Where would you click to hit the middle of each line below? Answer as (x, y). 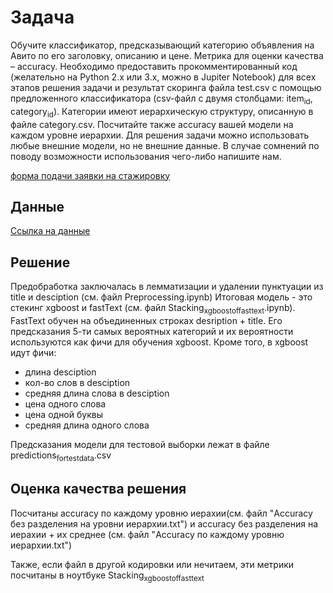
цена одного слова (65, 403)
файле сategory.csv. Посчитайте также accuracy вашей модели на (152, 124)
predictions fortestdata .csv (61, 456)
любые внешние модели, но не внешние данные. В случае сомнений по (165, 145)
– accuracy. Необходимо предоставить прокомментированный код (154, 66)
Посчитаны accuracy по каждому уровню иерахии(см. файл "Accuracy (161, 513)
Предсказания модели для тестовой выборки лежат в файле (140, 444)
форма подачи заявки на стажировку (90, 175)
